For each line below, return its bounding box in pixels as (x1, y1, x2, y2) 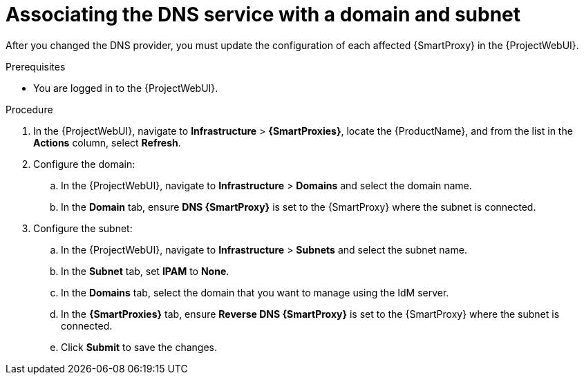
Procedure (6, 103, 53, 115)
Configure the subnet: (33, 222, 133, 234)
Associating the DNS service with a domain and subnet (6, 3, 521, 26)
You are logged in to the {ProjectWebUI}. (33, 82, 218, 94)
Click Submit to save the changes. (61, 341, 218, 353)
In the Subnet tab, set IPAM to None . (61, 265, 229, 277)
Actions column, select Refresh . (33, 136, 181, 149)
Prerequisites (6, 60, 66, 73)
